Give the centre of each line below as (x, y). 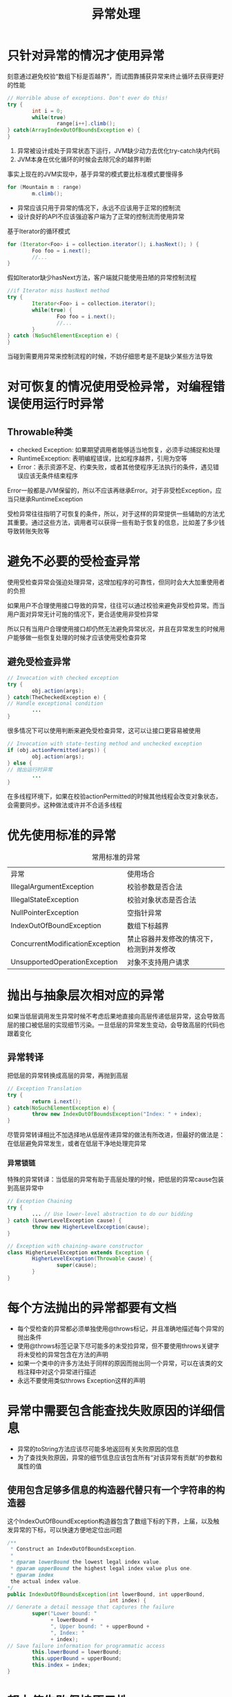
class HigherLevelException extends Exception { (78, 1252)
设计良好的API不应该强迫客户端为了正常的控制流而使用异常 (101, 216)
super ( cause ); (77, 1265)
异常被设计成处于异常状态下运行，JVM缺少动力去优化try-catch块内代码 (118, 151)
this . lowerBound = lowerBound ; (77, 1652)
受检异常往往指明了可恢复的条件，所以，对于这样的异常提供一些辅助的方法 (113, 514)
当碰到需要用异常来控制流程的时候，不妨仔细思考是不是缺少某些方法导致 (110, 357)
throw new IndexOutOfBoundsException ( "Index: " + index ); (117, 1114)
